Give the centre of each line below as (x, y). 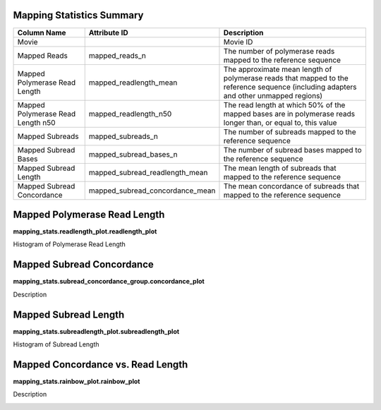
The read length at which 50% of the (284, 104)
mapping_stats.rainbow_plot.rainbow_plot (77, 381)
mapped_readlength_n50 (130, 114)
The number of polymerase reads (279, 51)
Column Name (42, 32)
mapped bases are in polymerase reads (289, 114)
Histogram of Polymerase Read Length (69, 244)
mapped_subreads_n (123, 136)
